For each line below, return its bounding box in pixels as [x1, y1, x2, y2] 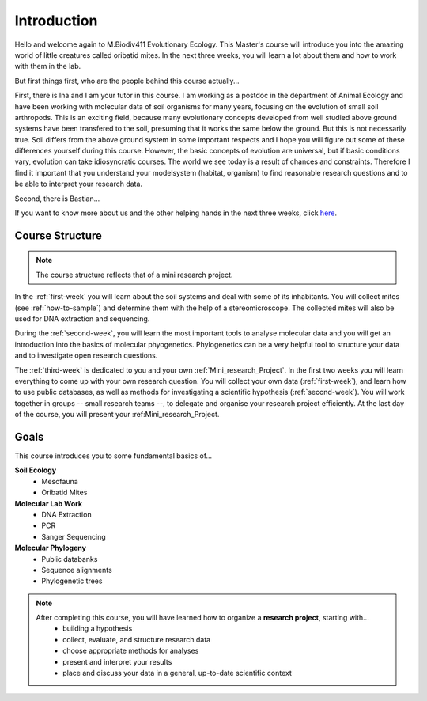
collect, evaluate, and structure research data [62, 635, 211, 644]
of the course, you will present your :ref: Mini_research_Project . [14, 410, 220, 419]
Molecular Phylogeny [14, 543, 87, 553]
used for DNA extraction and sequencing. [14, 313, 150, 324]
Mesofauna [41, 476, 78, 486]
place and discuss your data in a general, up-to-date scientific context [62, 669, 293, 678]
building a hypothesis [62, 623, 133, 633]
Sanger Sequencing [41, 532, 106, 541]
